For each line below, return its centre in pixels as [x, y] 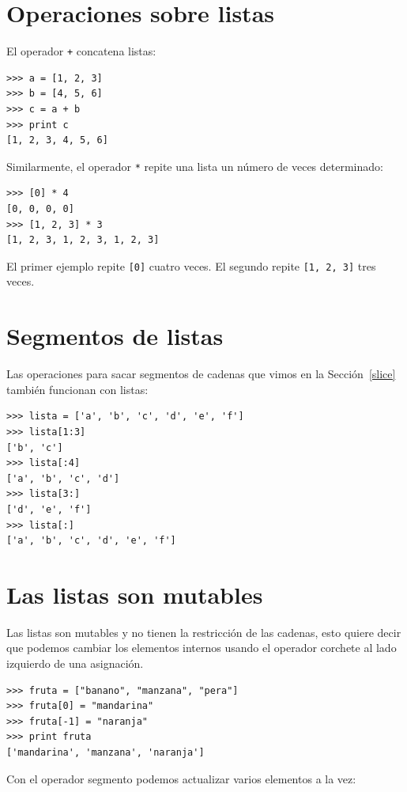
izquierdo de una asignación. [75, 663]
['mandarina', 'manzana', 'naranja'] [106, 752]
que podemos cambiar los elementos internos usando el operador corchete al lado [202, 648]
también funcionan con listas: [77, 389]
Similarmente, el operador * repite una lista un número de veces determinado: [195, 166]
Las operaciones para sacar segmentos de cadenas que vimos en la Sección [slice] [201, 374]
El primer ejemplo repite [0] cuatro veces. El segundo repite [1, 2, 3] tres [191, 265]
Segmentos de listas [115, 336]
